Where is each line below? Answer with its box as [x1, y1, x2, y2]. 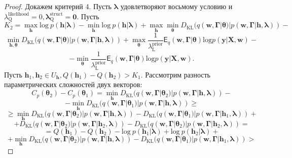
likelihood [8, 12, 29, 17]
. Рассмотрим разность [140, 69, 210, 80]
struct [50, 12, 63, 17]
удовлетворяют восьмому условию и [120, 1, 233, 11]
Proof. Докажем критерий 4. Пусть [4, 1, 112, 11]
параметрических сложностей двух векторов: [4, 79, 142, 90]
